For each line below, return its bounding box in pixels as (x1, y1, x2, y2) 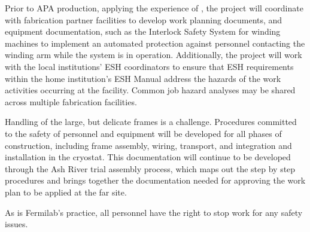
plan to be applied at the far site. (5, 185, 127, 198)
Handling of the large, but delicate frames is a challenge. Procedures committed (5, 115, 297, 128)
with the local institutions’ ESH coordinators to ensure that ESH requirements (5, 60, 294, 72)
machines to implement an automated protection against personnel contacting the (5, 36, 305, 49)
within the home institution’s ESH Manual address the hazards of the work (5, 72, 281, 84)
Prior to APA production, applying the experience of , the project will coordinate (5, 2, 303, 14)
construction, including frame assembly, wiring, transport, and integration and (5, 139, 292, 151)
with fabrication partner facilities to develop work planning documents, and (5, 13, 282, 26)
